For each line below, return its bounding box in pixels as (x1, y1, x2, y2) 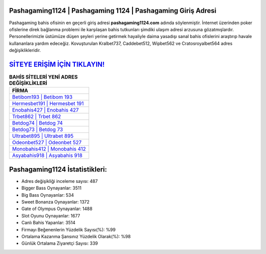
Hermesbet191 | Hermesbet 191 (12, 100, 84, 107)
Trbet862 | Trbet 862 (12, 113, 61, 120)
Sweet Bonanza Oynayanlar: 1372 (21, 199, 90, 205)
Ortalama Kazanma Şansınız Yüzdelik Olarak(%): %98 (21, 234, 131, 239)
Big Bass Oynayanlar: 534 (21, 192, 74, 198)
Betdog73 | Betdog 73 (12, 126, 64, 133)
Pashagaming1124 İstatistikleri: (9, 165, 107, 173)
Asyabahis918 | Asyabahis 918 (12, 152, 83, 159)
